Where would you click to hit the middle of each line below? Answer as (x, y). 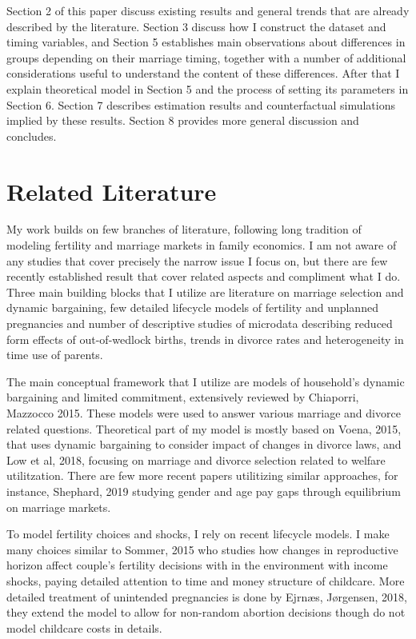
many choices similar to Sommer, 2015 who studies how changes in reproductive (202, 549)
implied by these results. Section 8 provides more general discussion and (183, 120)
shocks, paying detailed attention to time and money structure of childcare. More (206, 580)
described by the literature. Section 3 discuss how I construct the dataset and (196, 26)
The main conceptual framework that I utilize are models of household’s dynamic (206, 381)
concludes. (32, 136)
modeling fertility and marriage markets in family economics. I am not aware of (202, 245)
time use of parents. (55, 355)
